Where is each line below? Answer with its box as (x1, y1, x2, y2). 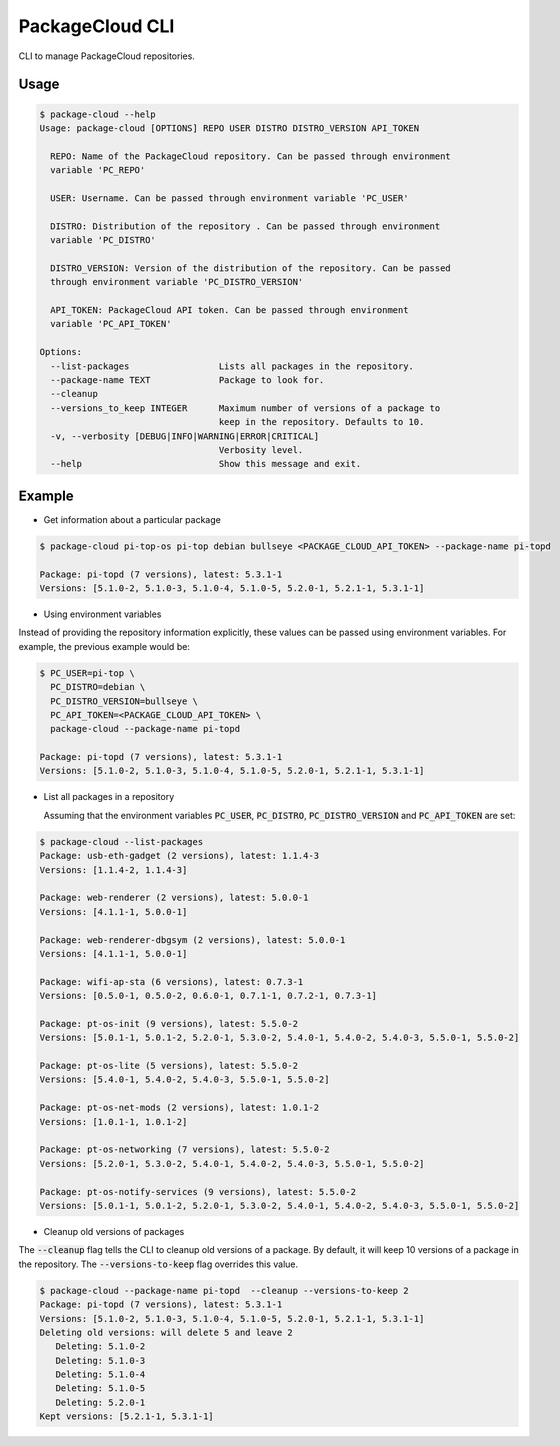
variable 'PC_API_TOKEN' (50, 318, 172, 330)
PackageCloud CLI (18, 15, 175, 37)
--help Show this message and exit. (50, 458, 362, 470)
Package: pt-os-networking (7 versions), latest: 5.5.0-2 (39, 1144, 330, 1155)
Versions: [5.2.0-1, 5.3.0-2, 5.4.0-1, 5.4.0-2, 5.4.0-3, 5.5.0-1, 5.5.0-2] (39, 1158, 425, 1169)
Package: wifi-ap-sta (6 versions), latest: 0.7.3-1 (39, 976, 304, 987)
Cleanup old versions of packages (43, 1225, 185, 1237)
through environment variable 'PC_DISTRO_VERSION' (50, 276, 304, 288)
